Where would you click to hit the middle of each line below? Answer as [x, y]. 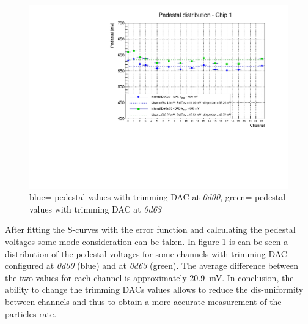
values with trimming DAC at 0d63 [95, 209]
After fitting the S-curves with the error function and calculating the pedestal [150, 229]
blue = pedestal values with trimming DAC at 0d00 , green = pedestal [158, 197]
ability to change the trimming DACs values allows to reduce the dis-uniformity [154, 289]
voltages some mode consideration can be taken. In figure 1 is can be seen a [147, 242]
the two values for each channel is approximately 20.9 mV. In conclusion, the [149, 277]
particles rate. [31, 313]
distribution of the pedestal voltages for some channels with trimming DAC [146, 253]
